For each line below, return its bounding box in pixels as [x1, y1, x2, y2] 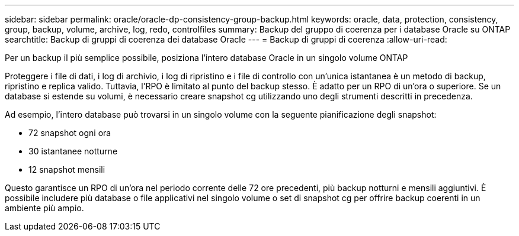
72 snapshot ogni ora [28, 128, 111, 138]
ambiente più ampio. [5, 203, 84, 213]
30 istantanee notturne [28, 146, 118, 156]
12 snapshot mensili [28, 164, 105, 174]
